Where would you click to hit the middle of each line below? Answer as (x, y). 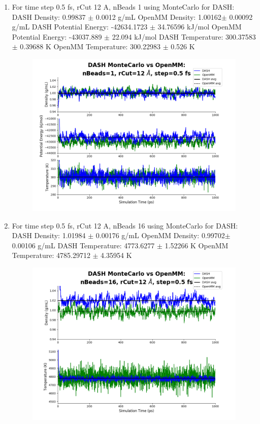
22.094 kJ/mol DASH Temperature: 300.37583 (184, 36)
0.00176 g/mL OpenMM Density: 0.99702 (160, 235)
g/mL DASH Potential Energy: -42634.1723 (80, 27)
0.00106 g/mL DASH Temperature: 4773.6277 (83, 245)
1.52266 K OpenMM (197, 245)
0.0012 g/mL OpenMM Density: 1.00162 (158, 17)
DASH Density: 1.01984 (49, 235)
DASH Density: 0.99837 (49, 17)
